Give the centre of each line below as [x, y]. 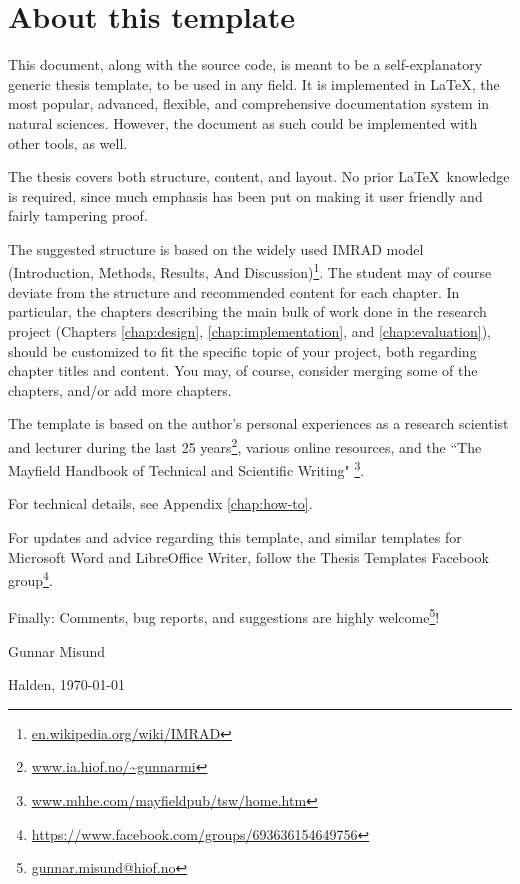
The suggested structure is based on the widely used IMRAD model [216, 248]
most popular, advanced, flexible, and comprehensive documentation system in [249, 103]
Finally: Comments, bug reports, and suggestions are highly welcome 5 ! [224, 616]
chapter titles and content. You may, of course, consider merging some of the [243, 370]
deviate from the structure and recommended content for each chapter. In [234, 291]
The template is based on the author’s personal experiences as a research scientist [258, 423]
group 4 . [30, 578]
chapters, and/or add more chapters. [120, 389]
